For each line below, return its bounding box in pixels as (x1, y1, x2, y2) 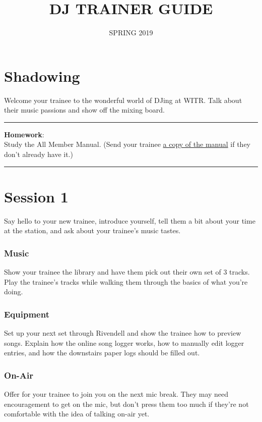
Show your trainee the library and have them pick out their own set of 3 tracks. (4, 267, 250, 277)
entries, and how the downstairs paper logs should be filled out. (4, 347, 200, 358)
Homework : (4, 129, 44, 139)
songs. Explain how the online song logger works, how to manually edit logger (4, 337, 244, 348)
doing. (4, 286, 23, 297)
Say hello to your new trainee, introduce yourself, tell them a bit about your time (4, 215, 255, 226)
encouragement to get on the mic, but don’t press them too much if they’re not (4, 398, 249, 409)
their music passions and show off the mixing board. (4, 104, 165, 115)
